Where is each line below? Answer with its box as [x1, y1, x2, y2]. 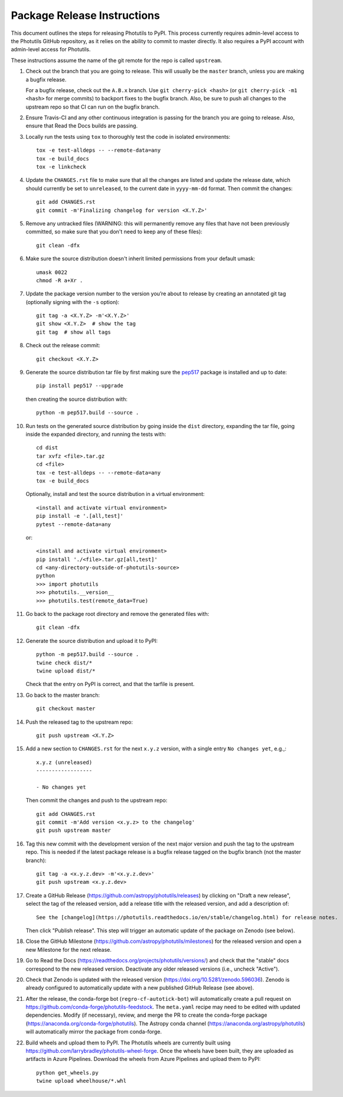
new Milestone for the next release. [25, 946, 112, 953]
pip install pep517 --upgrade [36, 383, 124, 389]
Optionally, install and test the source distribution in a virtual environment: [25, 491, 205, 498]
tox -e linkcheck [36, 164, 86, 171]
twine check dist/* [36, 659, 93, 666]
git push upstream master [36, 827, 112, 834]
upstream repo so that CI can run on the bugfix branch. [25, 103, 160, 110]
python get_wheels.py [36, 1069, 99, 1076]
